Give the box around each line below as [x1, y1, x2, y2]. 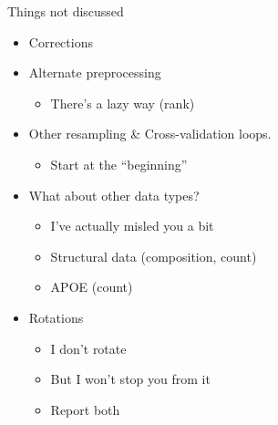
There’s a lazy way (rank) [50, 93, 195, 112]
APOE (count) [50, 277, 133, 296]
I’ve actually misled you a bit [50, 216, 214, 235]
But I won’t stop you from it [50, 369, 211, 389]
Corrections [28, 32, 93, 51]
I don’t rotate [50, 338, 127, 358]
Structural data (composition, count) [50, 246, 257, 265]
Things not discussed [7, 2, 124, 20]
